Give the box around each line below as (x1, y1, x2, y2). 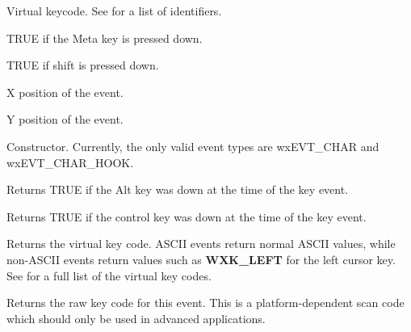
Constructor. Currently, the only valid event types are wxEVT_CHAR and (6, 137, 380, 154)
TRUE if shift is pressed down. (6, 57, 159, 74)
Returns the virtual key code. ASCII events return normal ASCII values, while (6, 235, 396, 252)
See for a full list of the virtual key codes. (6, 267, 212, 284)
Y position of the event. (6, 111, 124, 128)
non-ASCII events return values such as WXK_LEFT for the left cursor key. (6, 250, 396, 267)
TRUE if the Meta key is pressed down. (6, 29, 203, 46)
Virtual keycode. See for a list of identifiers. (6, 2, 222, 19)
